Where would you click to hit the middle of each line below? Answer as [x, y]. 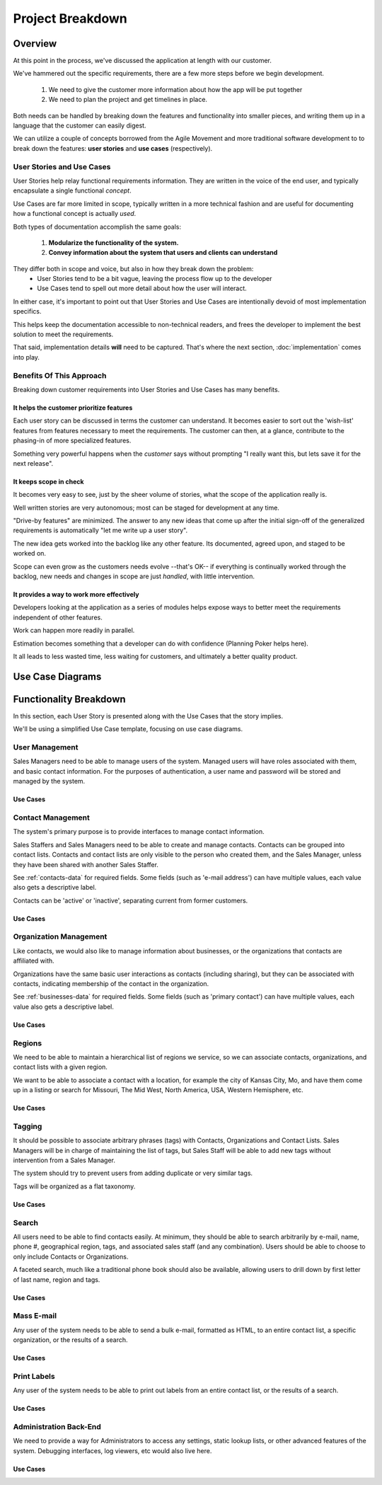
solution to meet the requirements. [63, 334]
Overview [35, 44]
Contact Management [51, 818]
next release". [33, 463]
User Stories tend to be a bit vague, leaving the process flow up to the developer [155, 279]
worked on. [29, 554]
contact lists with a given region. [60, 1067]
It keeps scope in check [48, 481]
